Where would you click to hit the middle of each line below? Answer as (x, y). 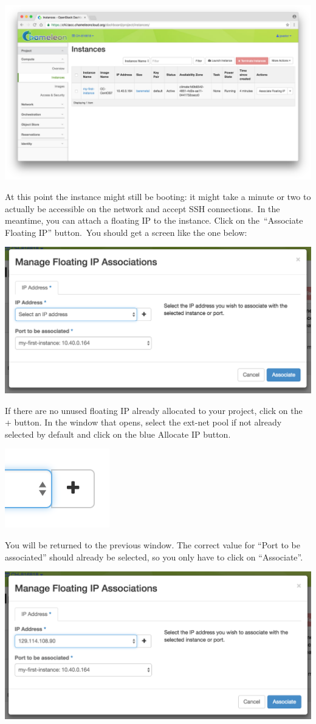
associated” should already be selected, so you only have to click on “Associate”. (154, 557)
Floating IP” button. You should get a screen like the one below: (126, 232)
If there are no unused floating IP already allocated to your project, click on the (154, 410)
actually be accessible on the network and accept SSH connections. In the (143, 208)
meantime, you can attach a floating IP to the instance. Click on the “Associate (154, 220)
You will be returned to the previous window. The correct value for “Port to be (153, 545)
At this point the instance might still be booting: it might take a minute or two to (158, 197)
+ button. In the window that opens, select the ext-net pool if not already (143, 422)
